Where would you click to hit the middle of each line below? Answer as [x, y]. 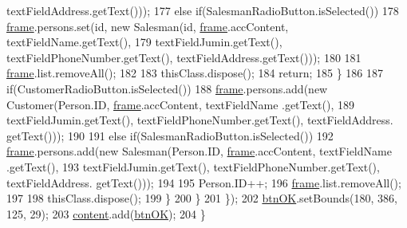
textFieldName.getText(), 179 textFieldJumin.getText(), [144, 42]
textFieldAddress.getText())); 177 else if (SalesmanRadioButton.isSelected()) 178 [203, 10]
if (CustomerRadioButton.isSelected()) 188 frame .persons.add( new [167, 88]
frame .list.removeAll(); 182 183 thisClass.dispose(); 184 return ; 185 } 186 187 [195, 73]
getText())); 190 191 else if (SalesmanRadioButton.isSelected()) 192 [170, 135]
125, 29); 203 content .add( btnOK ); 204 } [106, 213]
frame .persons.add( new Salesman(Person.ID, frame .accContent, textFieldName [199, 151]
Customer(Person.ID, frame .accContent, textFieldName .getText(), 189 [181, 104]
